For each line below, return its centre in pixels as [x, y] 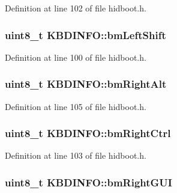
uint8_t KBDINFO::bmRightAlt [86, 84]
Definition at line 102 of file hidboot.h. [76, 8]
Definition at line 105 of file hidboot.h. [76, 106]
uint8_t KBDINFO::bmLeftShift [85, 35]
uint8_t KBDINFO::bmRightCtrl [88, 133]
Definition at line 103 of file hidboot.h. [76, 155]
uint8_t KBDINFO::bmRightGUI [88, 182]
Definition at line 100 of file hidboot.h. [76, 57]
